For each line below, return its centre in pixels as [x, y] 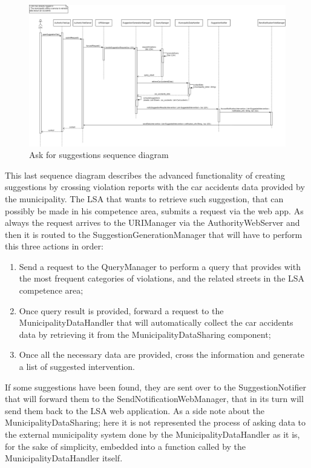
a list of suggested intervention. [77, 367]
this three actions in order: [54, 246]
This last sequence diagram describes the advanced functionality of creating [145, 175]
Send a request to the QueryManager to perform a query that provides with [160, 266]
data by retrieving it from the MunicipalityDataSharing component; [145, 334]
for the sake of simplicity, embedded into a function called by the [126, 446]
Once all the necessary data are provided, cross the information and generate [162, 354]
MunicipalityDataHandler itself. [64, 458]
